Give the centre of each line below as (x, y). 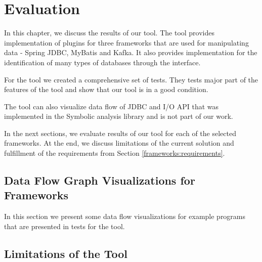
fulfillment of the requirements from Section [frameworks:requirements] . (115, 153)
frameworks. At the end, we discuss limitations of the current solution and (119, 143)
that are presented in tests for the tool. (64, 226)
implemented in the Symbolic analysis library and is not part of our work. (119, 116)
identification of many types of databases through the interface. (102, 62)
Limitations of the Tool (66, 253)
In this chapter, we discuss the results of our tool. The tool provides (110, 33)
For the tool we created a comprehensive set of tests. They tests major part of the (131, 79)
